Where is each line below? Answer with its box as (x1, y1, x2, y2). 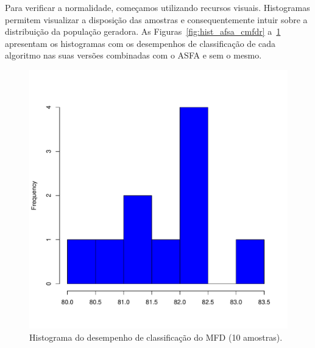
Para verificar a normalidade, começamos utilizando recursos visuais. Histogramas (5, 1, 310, 13)
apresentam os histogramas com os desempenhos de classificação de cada (5, 37, 276, 49)
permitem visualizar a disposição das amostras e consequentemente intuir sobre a (5, 13, 308, 26)
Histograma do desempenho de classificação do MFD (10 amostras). (29, 330, 283, 343)
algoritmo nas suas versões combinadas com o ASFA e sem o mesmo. (5, 49, 262, 62)
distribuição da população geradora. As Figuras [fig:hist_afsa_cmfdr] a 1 (5, 25, 281, 38)
